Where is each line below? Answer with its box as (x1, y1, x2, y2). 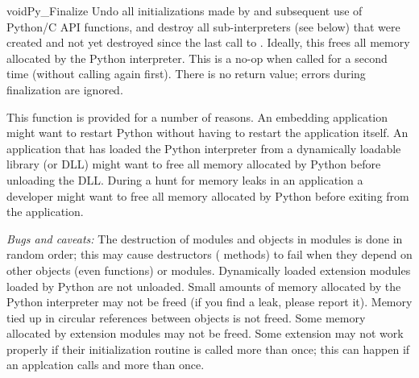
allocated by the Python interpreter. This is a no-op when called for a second (6, 49, 388, 66)
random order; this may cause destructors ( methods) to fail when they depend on (6, 246, 413, 263)
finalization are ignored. (6, 81, 123, 98)
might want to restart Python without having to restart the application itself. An (6, 124, 409, 141)
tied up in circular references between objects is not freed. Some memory (6, 309, 366, 326)
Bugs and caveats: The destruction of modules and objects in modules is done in (6, 230, 403, 247)
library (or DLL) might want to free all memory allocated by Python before (6, 156, 381, 172)
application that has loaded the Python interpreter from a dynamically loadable (6, 139, 401, 156)
